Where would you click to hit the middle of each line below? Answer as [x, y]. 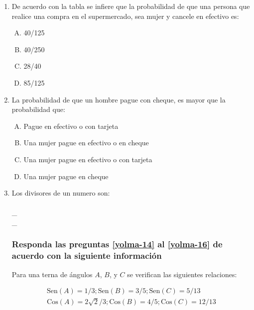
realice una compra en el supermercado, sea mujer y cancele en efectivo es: [125, 16]
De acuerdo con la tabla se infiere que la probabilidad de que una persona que [131, 6]
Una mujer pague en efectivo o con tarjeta [88, 159]
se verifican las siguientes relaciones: [182, 274]
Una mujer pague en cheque [66, 176]
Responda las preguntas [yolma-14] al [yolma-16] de [117, 244]
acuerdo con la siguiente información [87, 256]
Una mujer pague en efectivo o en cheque [86, 143]
